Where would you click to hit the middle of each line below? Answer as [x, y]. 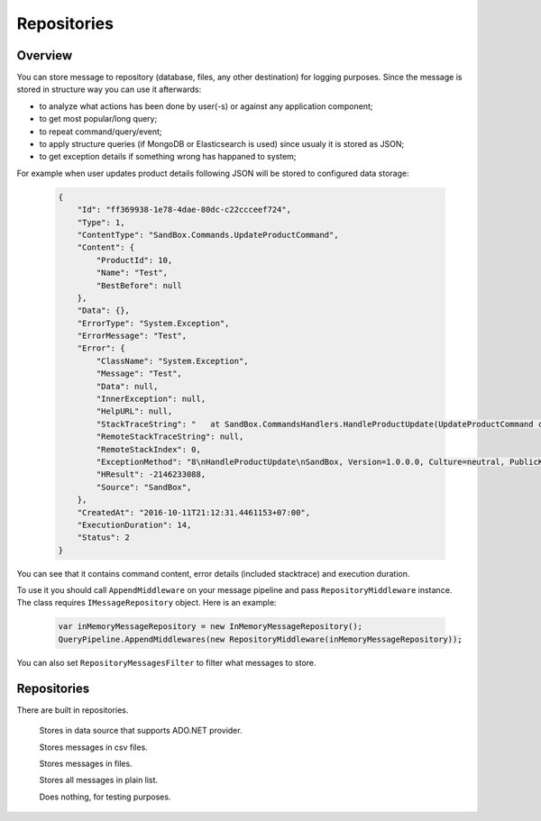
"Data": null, [127, 386]
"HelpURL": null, [134, 411]
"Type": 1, [101, 222]
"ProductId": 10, [134, 260]
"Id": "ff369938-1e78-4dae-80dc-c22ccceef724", [184, 210]
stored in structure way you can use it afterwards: [109, 89]
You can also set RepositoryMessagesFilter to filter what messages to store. [166, 662]
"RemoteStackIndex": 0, [149, 449]
